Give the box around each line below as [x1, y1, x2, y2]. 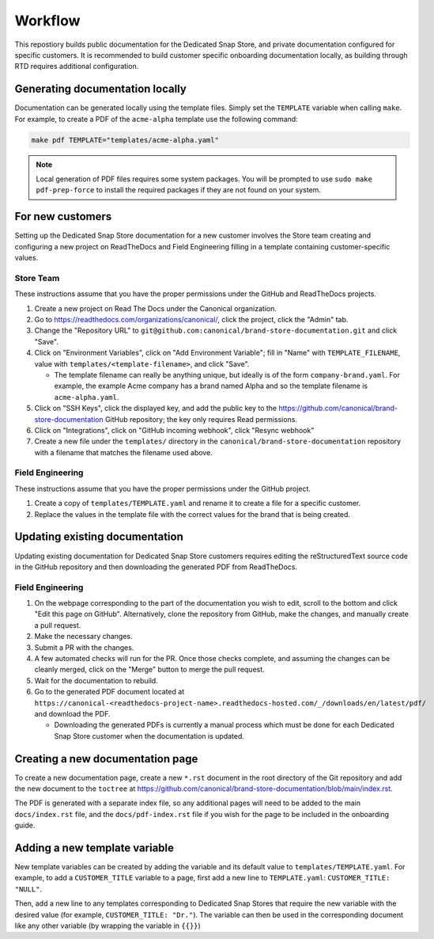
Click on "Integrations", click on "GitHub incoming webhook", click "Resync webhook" [34, 425, 315, 435]
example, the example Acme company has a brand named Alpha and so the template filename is [54, 381, 368, 391]
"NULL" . [14, 884, 43, 894]
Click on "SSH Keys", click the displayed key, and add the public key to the [34, 404, 277, 413]
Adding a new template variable [14, 842, 174, 854]
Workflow [14, 12, 81, 29]
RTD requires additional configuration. [14, 62, 139, 71]
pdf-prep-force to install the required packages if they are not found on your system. [36, 185, 322, 195]
